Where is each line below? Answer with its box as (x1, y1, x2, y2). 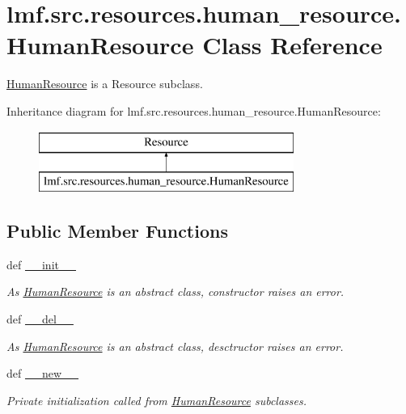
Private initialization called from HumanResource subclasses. (6, 391, 307, 408)
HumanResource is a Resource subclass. (6, 75, 203, 92)
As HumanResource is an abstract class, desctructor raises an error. (6, 337, 344, 354)
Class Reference (202, 28, 383, 61)
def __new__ (6, 365, 79, 382)
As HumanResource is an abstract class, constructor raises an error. (6, 283, 345, 300)
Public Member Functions (6, 218, 228, 243)
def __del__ (6, 310, 74, 327)
